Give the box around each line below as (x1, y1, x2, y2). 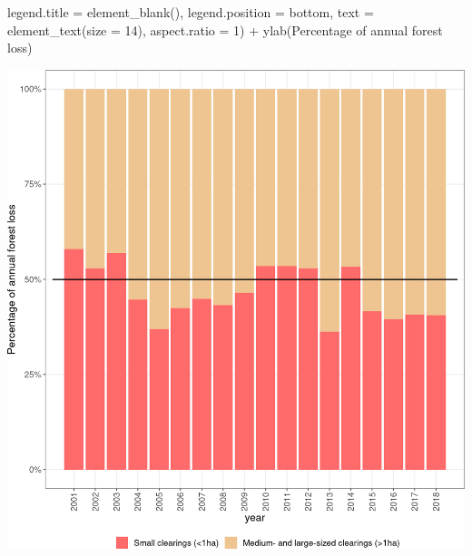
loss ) (7, 38, 33, 57)
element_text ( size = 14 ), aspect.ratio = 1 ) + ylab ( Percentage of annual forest (7, 20, 443, 39)
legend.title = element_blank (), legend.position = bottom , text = (7, 3, 374, 21)
